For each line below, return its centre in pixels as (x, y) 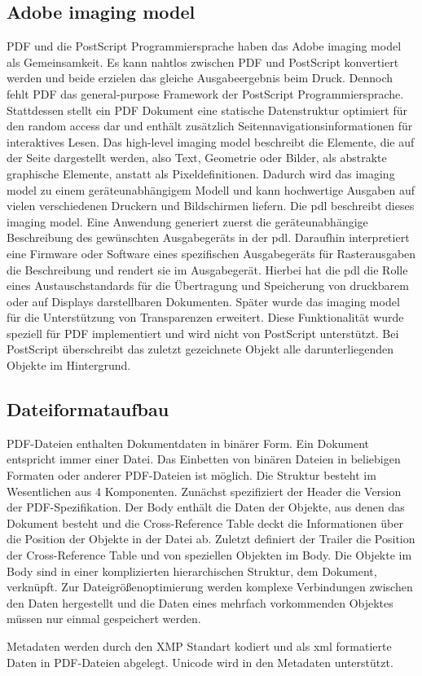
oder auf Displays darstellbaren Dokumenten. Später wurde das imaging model (203, 301)
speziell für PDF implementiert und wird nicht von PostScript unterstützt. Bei (203, 333)
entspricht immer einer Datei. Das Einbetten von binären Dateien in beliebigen (204, 459)
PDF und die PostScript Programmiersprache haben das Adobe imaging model (204, 46)
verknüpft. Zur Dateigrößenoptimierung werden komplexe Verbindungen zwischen (210, 587)
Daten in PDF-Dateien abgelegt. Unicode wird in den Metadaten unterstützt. (200, 662)
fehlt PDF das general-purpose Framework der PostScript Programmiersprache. (205, 93)
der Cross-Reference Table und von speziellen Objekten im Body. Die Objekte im (209, 555)
